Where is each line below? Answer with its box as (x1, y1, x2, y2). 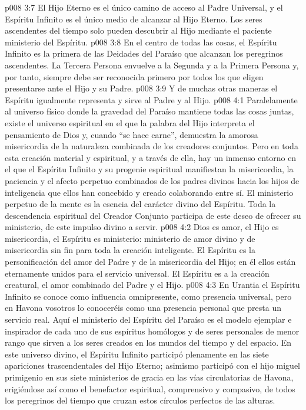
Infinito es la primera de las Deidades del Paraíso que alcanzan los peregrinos (5, 47, 283, 60)
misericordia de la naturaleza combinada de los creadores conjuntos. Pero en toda (5, 140, 298, 152)
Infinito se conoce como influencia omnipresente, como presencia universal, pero (5, 290, 292, 302)
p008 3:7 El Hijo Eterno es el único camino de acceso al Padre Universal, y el (5, 1, 283, 13)
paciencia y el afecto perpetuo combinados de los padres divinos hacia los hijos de (5, 174, 300, 186)
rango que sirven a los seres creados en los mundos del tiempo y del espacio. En (5, 336, 292, 349)
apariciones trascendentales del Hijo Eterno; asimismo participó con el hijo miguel (5, 359, 301, 372)
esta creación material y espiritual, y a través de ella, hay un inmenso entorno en (5, 151, 297, 163)
